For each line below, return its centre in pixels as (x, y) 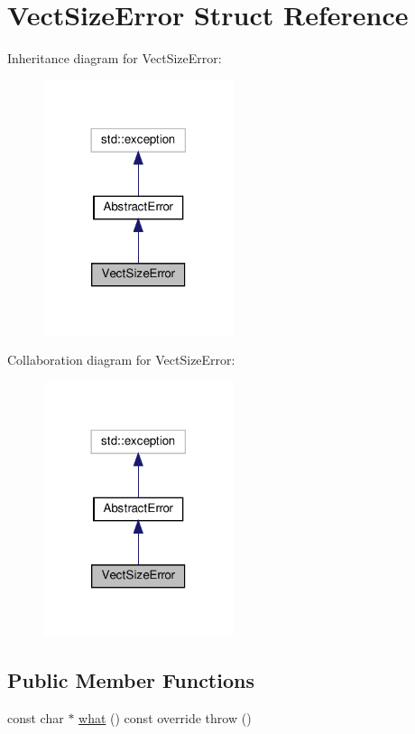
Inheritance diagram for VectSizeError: (115, 58)
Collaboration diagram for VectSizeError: (121, 360)
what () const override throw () (165, 717)
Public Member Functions (131, 680)
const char (36, 717)
